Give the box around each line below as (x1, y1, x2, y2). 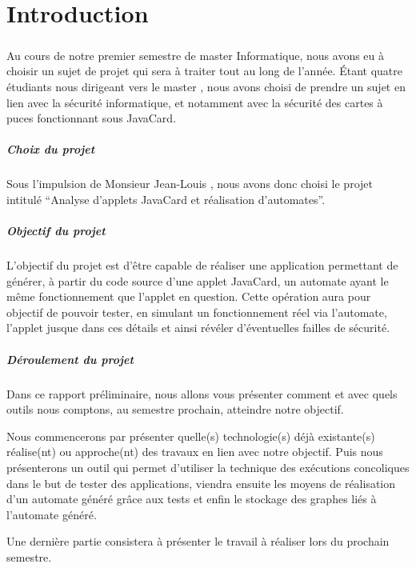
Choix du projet (6, 141, 95, 158)
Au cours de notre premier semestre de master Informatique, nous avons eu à (6, 46, 385, 63)
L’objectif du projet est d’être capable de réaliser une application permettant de (6, 257, 398, 274)
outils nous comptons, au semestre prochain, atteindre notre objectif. (6, 401, 344, 418)
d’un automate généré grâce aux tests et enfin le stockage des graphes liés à (6, 490, 377, 507)
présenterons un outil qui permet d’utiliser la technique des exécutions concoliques (6, 458, 410, 475)
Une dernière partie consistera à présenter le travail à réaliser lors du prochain (6, 533, 390, 550)
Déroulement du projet (6, 350, 134, 367)
